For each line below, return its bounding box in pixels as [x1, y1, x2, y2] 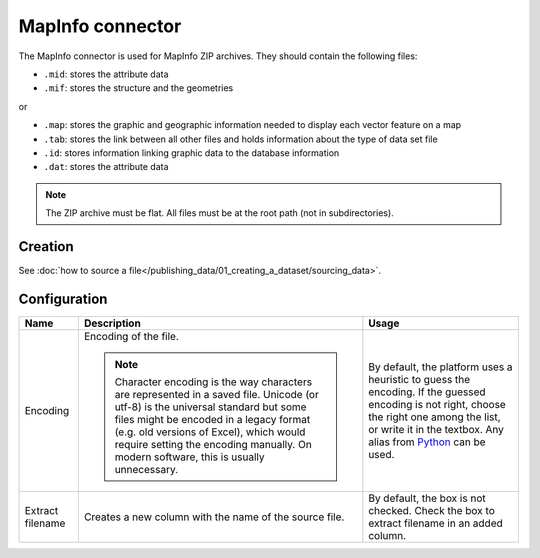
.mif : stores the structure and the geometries [43, 82, 234, 94]
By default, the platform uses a [368, 360, 514, 374]
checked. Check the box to [368, 503, 495, 517]
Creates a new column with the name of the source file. [83, 510, 345, 524]
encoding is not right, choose [368, 397, 507, 411]
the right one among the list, [368, 410, 501, 424]
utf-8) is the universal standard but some [114, 400, 307, 414]
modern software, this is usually [114, 450, 265, 464]
